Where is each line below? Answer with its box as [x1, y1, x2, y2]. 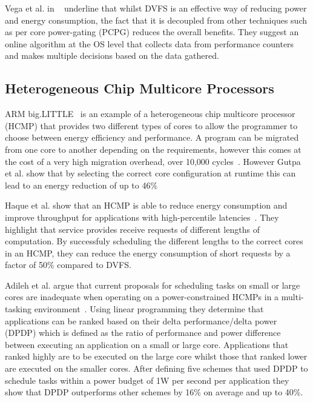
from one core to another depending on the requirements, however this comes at [5, 142, 301, 155]
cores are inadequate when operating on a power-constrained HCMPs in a [5, 290, 279, 303]
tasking [5, 303, 32, 315]
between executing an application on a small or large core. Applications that [5, 338, 289, 350]
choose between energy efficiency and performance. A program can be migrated [5, 131, 299, 144]
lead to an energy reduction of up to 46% [5, 178, 158, 191]
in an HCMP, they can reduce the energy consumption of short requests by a [5, 246, 291, 259]
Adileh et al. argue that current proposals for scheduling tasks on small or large [5, 278, 300, 291]
